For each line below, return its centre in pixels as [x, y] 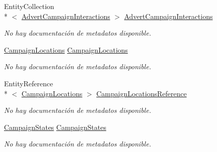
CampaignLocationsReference [142, 93]
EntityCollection [29, 6]
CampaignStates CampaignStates [55, 127]
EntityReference [29, 83]
